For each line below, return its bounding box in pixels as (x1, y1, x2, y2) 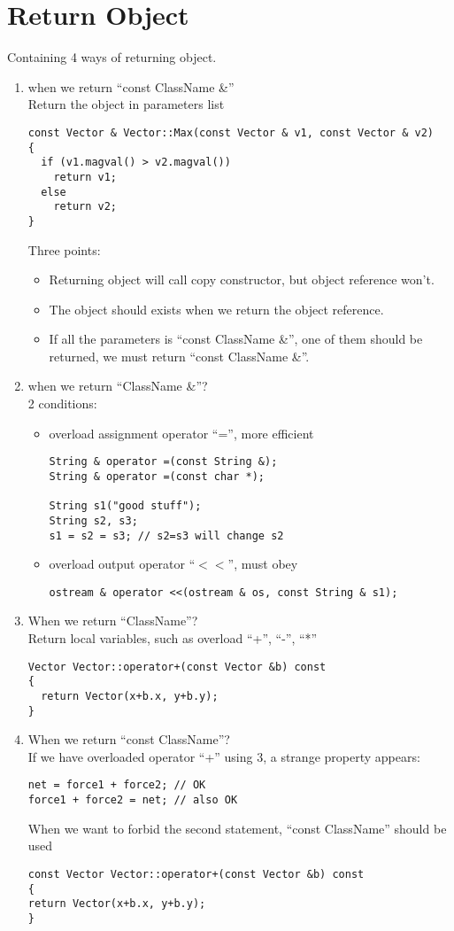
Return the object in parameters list (27, 95, 225, 113)
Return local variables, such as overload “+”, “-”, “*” (27, 629, 318, 648)
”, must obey (227, 555, 298, 573)
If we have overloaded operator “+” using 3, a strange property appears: (27, 747, 420, 765)
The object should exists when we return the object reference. (49, 299, 384, 318)
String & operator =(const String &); (49, 455, 278, 469)
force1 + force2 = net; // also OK (27, 794, 238, 807)
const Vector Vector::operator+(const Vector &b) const (27, 867, 365, 881)
